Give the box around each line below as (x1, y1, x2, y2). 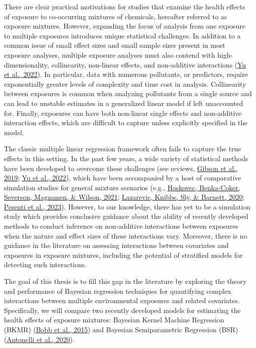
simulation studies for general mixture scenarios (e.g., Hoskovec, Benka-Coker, (4, 182, 240, 192)
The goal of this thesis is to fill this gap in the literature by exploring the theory (4, 276, 247, 286)
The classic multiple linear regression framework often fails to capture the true (4, 143, 241, 154)
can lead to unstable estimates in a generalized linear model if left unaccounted (4, 98, 243, 108)
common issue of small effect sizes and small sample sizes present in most (4, 40, 225, 50)
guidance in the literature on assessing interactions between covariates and (4, 240, 229, 250)
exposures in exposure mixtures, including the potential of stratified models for (4, 249, 243, 260)
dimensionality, (4, 59, 49, 70)
